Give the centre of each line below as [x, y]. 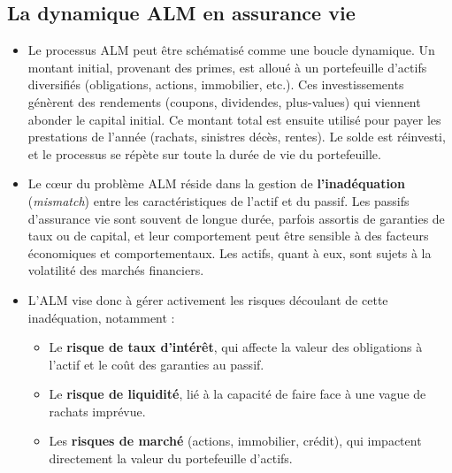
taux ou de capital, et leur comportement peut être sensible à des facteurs [228, 236]
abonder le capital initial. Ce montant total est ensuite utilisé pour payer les [234, 119]
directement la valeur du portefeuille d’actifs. [171, 458]
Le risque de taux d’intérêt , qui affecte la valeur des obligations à [236, 347]
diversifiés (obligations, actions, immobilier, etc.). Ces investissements [216, 84]
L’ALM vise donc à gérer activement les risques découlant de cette [208, 299]
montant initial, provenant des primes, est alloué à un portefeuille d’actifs [227, 67]
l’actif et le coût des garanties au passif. [157, 364]
